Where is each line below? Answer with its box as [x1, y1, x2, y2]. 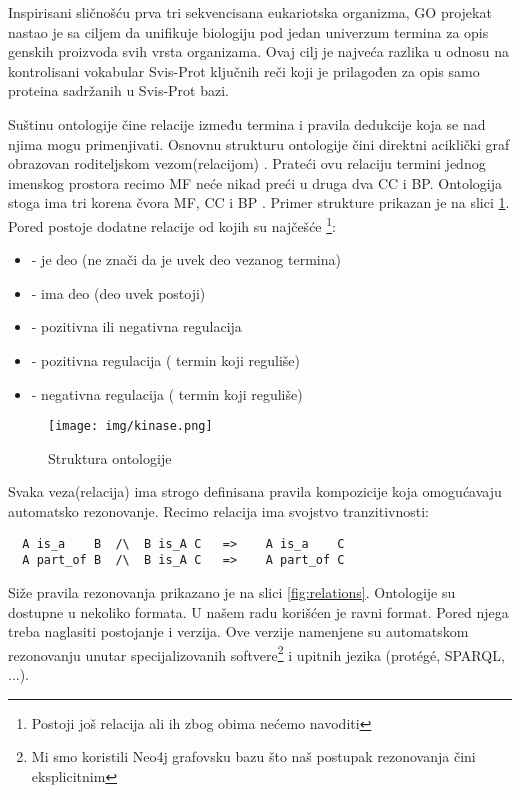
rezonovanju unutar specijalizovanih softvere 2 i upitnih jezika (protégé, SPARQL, [8, 641, 505, 665]
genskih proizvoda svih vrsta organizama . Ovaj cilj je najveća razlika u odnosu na [8, 41, 510, 62]
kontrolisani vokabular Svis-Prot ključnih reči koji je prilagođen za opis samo [8, 60, 480, 81]
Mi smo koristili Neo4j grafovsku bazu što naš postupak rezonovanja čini [31, 746, 476, 767]
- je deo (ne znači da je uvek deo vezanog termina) [31, 249, 341, 270]
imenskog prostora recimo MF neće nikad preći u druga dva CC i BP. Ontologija [8, 172, 503, 193]
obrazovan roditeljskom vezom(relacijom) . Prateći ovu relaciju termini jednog [8, 153, 486, 174]
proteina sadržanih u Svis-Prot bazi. [8, 80, 230, 101]
